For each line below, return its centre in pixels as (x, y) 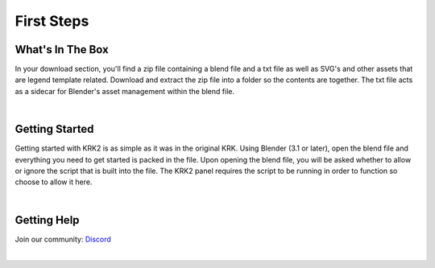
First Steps (52, 21)
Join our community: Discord (63, 239)
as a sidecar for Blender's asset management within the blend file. (125, 91)
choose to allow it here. (54, 182)
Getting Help (47, 220)
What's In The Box (62, 49)
